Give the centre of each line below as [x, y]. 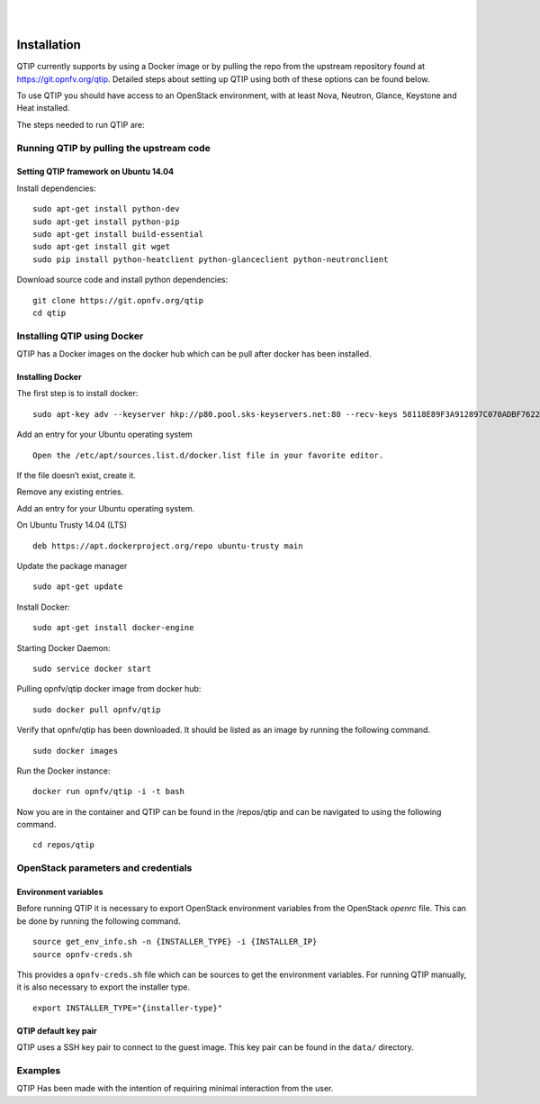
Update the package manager [72, 566]
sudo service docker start [92, 668]
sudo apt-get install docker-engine [113, 628]
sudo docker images [76, 751]
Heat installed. [44, 108]
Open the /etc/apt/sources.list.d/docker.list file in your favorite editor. [208, 455]
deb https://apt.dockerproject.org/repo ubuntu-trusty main [168, 546]
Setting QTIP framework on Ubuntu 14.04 [95, 172]
